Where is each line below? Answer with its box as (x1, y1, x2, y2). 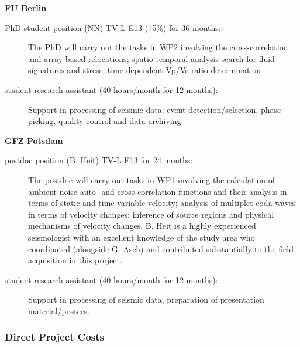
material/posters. (28, 304, 89, 317)
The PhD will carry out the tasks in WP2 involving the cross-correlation (28, 41, 288, 53)
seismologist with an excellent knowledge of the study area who (28, 231, 255, 243)
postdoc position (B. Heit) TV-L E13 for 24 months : (5, 154, 193, 166)
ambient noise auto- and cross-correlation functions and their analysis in (28, 185, 287, 197)
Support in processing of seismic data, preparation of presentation (28, 293, 264, 305)
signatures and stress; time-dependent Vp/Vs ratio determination (28, 64, 261, 76)
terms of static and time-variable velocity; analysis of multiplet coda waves (28, 197, 296, 209)
